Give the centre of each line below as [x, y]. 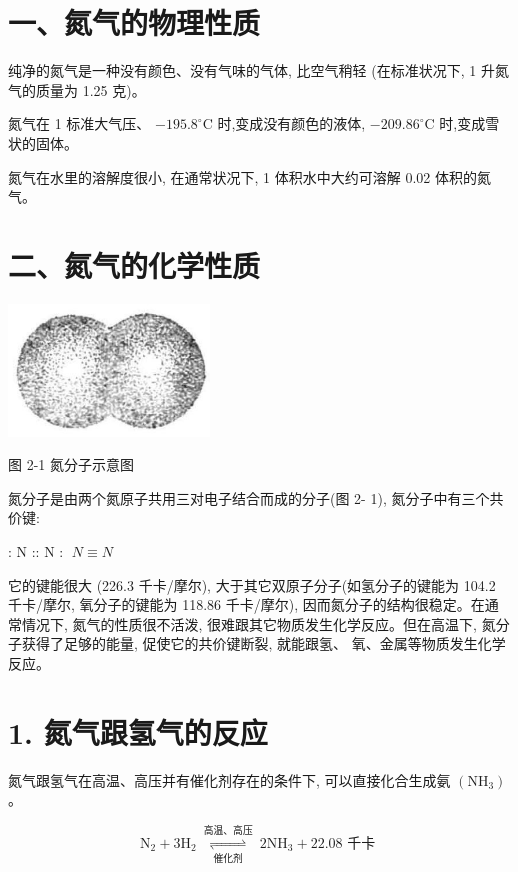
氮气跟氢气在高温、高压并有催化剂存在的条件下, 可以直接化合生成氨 [229, 779]
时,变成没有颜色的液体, [291, 123]
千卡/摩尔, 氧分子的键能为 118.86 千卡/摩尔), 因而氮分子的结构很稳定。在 [246, 604]
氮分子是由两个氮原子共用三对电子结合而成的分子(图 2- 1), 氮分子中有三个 [249, 497]
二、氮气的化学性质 [134, 264]
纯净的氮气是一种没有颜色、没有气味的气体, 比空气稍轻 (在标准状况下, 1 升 [251, 70]
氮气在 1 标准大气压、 [79, 123]
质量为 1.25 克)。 [90, 89]
